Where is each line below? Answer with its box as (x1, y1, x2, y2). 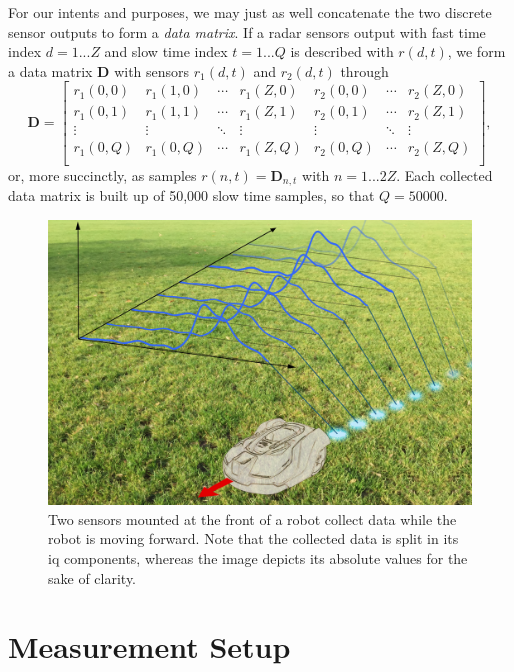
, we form (447, 41, 506, 62)
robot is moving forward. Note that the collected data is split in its (48, 528, 459, 549)
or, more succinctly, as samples (8, 164, 197, 185)
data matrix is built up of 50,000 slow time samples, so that (8, 184, 375, 205)
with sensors (114, 60, 190, 81)
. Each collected (396, 164, 493, 185)
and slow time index (104, 41, 228, 62)
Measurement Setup (8, 626, 291, 667)
